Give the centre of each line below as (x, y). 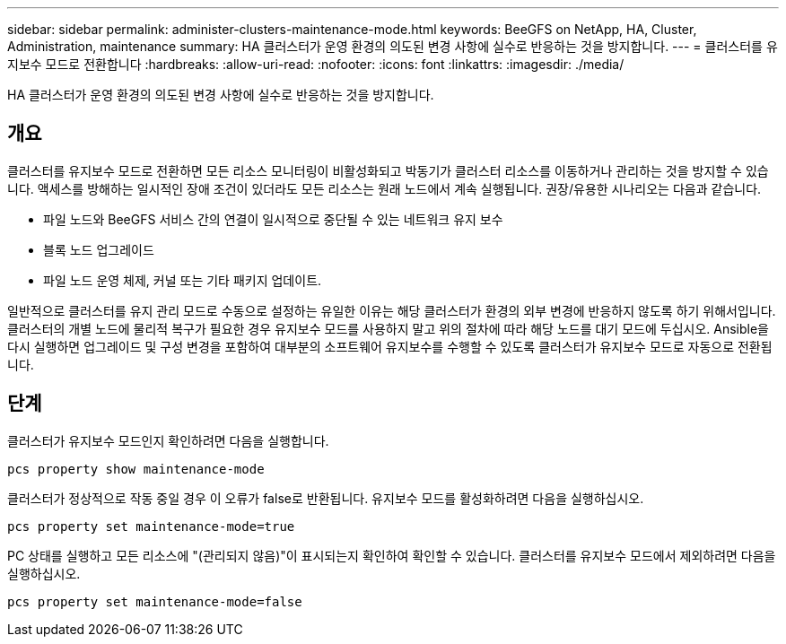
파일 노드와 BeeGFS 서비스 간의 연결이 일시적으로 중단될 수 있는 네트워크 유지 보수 (273, 219)
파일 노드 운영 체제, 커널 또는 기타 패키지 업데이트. (183, 280)
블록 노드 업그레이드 (99, 249)
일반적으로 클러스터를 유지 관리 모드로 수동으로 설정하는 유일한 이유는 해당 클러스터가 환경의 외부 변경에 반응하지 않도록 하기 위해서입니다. (392, 310)
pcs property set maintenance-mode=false (155, 601)
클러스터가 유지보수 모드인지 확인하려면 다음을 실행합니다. (168, 440)
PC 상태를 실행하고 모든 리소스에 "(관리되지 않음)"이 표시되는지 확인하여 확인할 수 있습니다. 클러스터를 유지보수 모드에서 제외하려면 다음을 (392, 555)
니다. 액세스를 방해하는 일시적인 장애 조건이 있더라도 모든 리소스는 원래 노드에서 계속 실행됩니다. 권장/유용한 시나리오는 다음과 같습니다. (384, 188)
